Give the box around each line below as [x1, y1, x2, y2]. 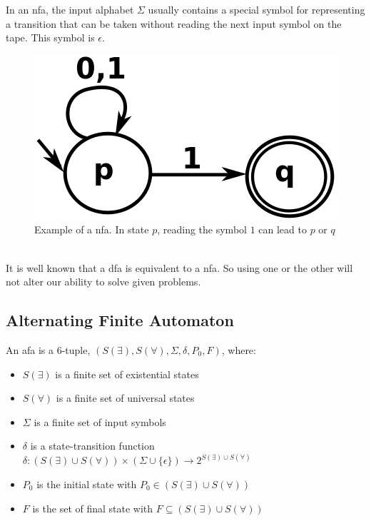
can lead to [258, 222, 307, 237]
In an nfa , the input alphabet [6, 2, 134, 16]
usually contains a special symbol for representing [148, 2, 365, 16]
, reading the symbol [157, 222, 247, 237]
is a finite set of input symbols [34, 414, 166, 429]
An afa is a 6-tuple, [6, 342, 91, 357]
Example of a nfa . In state [34, 222, 149, 237]
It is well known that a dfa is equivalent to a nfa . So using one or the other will [6, 260, 353, 275]
